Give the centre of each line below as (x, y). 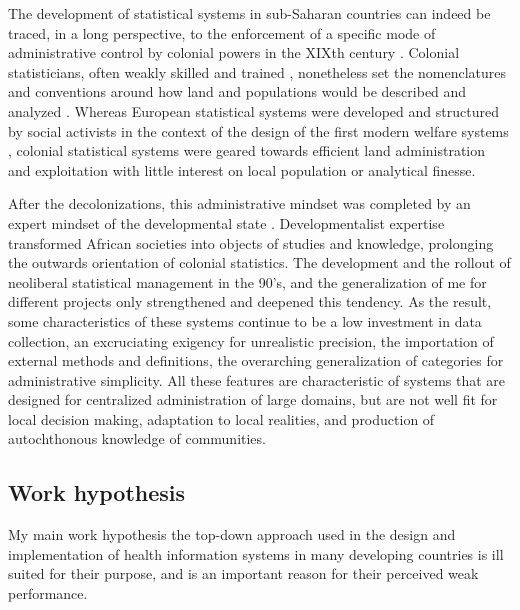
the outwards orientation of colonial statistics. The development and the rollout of (259, 262)
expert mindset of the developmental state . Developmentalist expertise (226, 222)
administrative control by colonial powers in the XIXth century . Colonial (234, 52)
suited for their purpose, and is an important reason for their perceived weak (243, 573)
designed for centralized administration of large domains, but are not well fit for (253, 399)
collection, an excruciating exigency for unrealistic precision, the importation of (251, 340)
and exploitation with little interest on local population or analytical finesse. (242, 169)
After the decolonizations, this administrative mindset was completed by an (239, 203)
